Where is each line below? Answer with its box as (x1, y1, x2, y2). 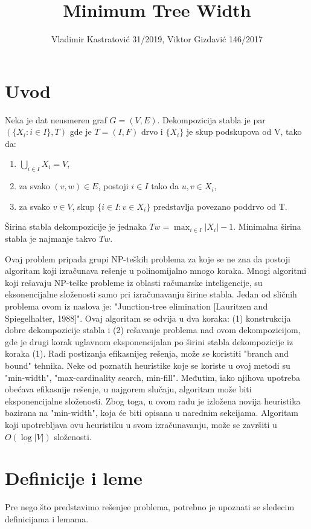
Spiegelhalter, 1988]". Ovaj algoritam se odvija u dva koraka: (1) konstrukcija (5, 311, 291, 324)
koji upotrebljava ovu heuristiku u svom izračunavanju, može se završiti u (5, 418, 277, 430)
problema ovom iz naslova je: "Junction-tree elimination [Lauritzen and (5, 299, 268, 312)
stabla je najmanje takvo (5, 232, 97, 245)
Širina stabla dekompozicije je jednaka (5, 220, 147, 233)
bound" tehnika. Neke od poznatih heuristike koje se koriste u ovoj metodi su (5, 359, 290, 371)
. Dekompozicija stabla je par (157, 113, 266, 126)
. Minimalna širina (233, 220, 301, 233)
